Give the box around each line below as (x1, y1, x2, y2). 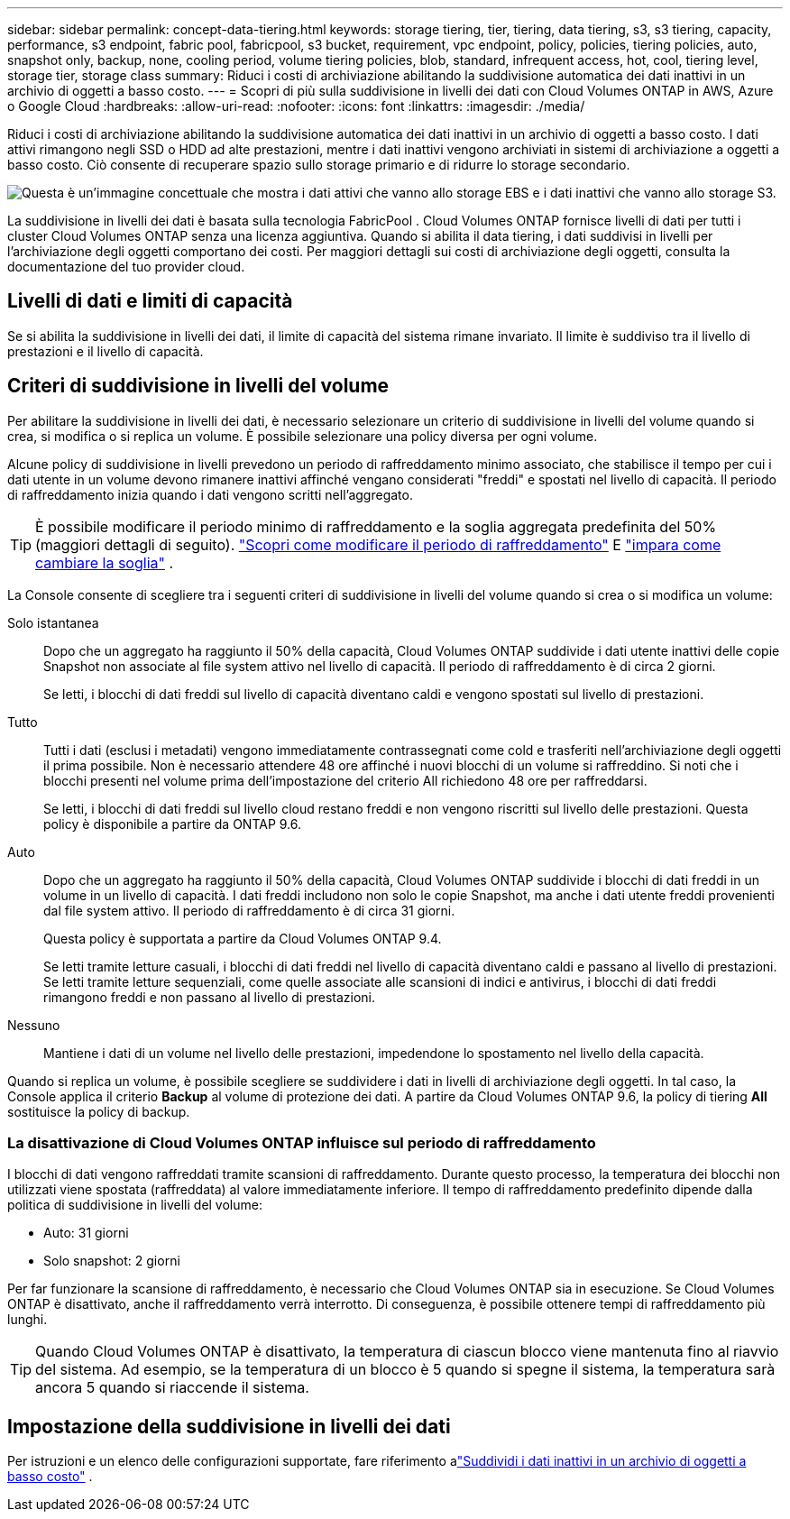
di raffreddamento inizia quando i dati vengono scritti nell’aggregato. (7, 486, 413, 502)
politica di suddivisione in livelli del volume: (7, 1197, 262, 1213)
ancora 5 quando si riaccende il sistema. (35, 1378, 309, 1397)
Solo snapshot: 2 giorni (43, 1253, 180, 1269)
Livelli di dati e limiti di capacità (7, 290, 293, 313)
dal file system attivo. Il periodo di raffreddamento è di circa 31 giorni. (43, 902, 455, 918)
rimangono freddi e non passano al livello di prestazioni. (43, 989, 376, 1005)
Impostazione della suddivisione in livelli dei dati (7, 1414, 451, 1438)
